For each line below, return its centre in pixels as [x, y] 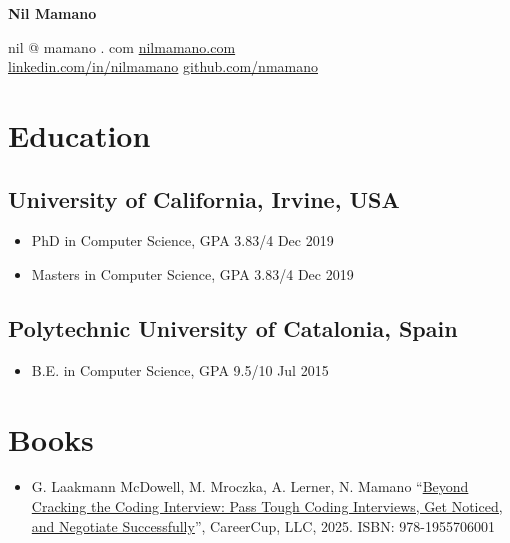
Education [79, 134]
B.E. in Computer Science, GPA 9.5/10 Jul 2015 [180, 369]
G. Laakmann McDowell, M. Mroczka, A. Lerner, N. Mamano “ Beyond [250, 486]
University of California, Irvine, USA [204, 198]
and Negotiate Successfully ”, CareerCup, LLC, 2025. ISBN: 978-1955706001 [263, 525]
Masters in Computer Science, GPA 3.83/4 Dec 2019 [192, 273]
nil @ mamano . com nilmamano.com [122, 46]
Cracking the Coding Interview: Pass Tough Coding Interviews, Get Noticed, [267, 506]
